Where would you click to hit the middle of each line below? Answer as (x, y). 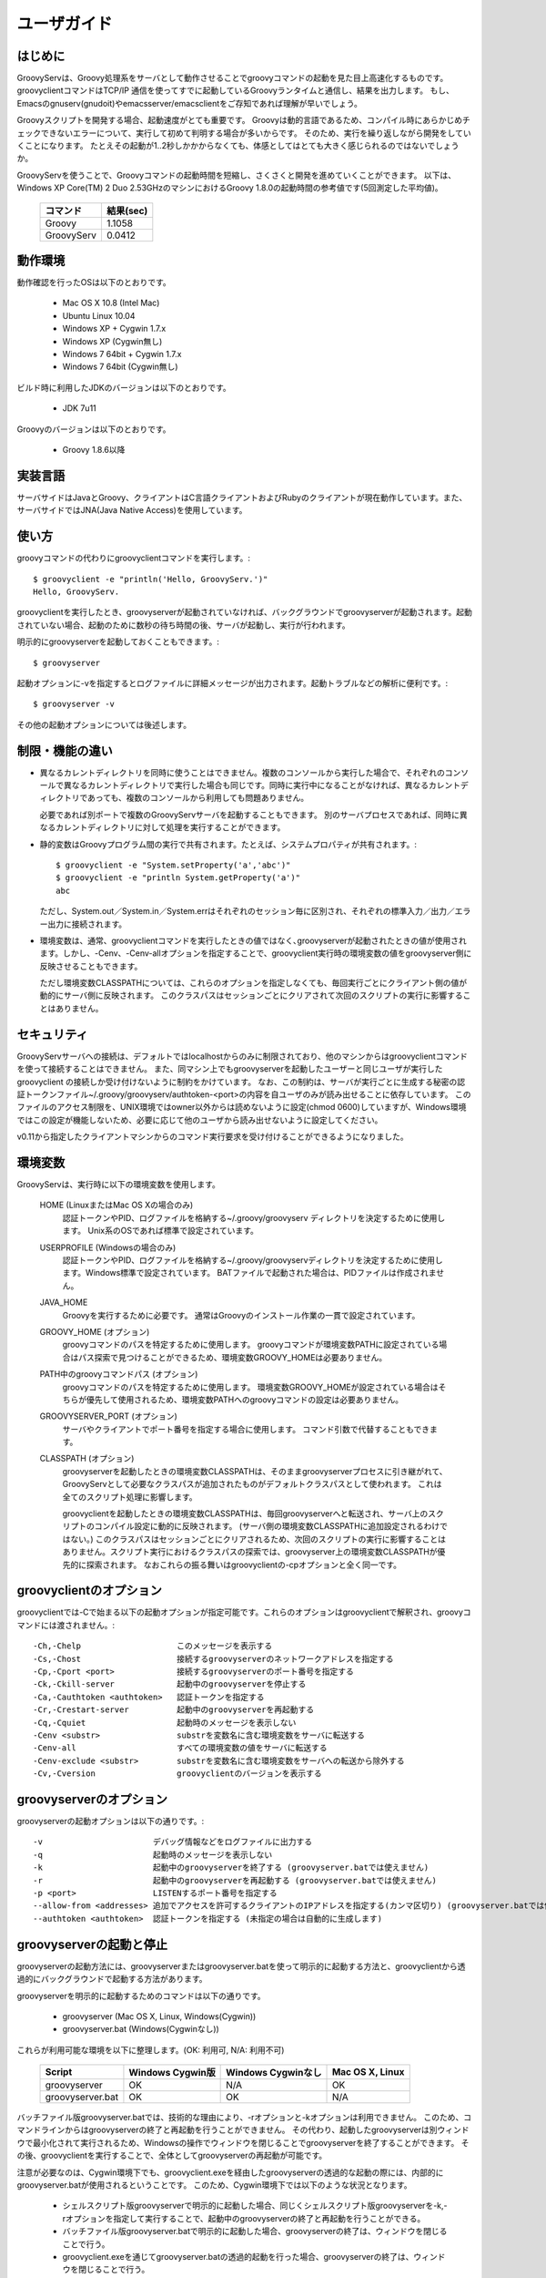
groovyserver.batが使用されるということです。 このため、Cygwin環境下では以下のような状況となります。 (215, 2185)
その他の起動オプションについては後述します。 (104, 724)
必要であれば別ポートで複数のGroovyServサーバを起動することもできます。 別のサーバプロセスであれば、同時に (249, 815)
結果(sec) (127, 210)
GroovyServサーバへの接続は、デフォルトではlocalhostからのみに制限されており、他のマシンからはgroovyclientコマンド (242, 1056)
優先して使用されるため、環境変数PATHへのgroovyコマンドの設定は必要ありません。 (245, 1400)
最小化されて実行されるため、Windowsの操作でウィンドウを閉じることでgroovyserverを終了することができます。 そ (251, 2142)
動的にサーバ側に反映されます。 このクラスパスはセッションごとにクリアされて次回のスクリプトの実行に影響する (251, 995)
